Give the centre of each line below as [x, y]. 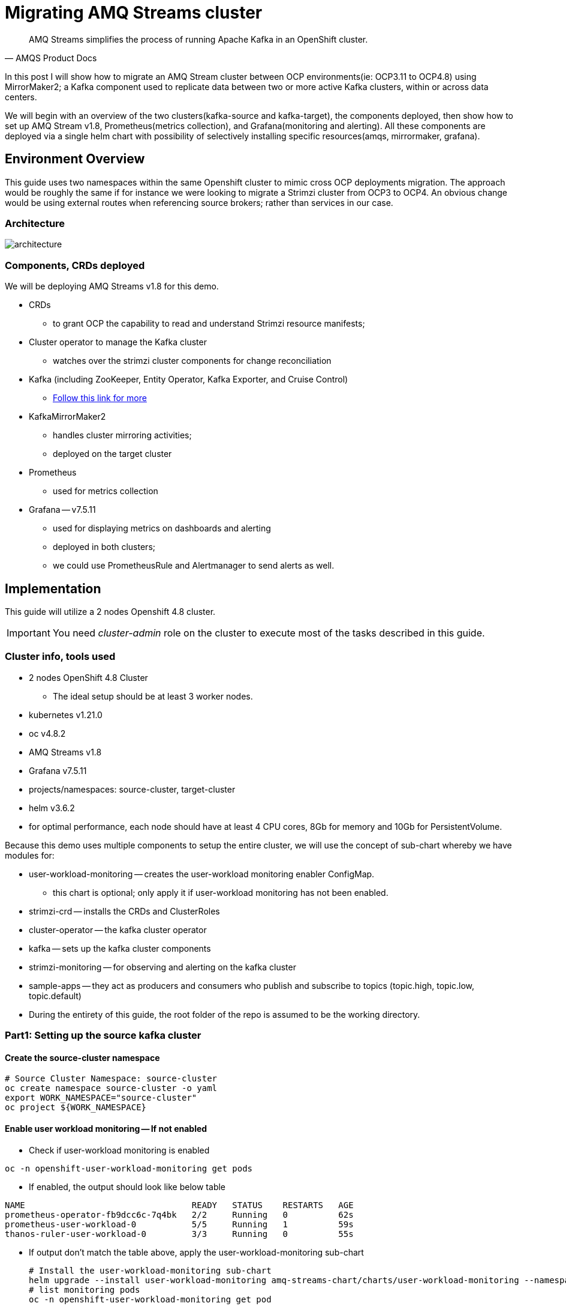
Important [28, 633]
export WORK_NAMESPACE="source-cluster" [101, 1098]
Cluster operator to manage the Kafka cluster [118, 342]
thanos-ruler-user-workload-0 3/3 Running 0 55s [179, 1234]
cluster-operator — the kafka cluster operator [118, 930]
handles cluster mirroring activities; [122, 435]
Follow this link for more [100, 398]
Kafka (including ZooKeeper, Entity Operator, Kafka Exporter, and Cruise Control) [189, 379]
